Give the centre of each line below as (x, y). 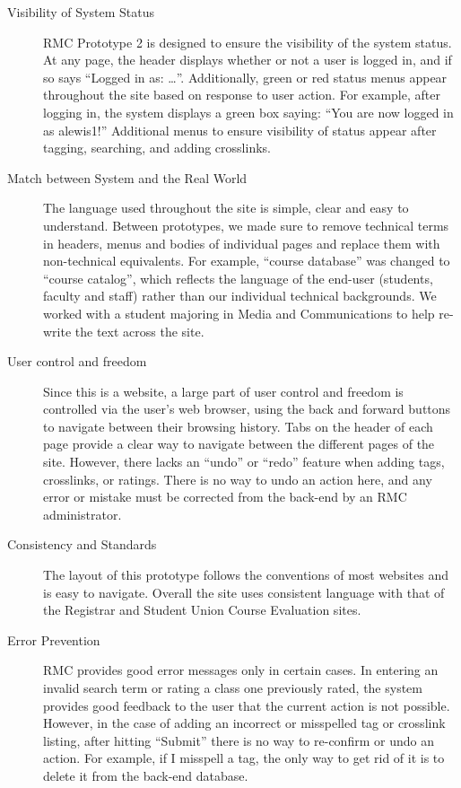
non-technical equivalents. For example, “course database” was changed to (247, 261)
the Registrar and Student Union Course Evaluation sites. (202, 610)
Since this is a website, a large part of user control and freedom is (223, 391)
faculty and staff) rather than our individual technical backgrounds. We (240, 296)
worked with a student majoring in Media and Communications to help (239, 313)
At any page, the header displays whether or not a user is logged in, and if (248, 60)
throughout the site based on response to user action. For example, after (242, 95)
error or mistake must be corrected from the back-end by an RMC (225, 497)
